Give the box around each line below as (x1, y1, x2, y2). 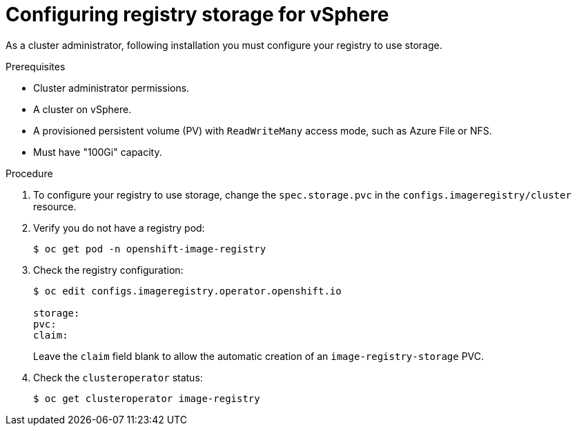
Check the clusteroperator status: (33, 371, 203, 383)
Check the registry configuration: (33, 263, 184, 276)
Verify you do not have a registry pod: (33, 221, 205, 234)
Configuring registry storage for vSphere (6, 3, 389, 26)
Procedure (6, 167, 53, 179)
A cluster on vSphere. (33, 103, 132, 115)
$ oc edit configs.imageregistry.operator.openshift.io (33, 285, 342, 297)
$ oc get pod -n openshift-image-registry (33, 243, 266, 254)
